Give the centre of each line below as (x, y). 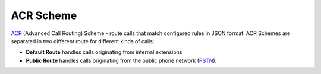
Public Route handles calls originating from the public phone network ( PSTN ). (121, 60)
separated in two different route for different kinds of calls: (83, 41)
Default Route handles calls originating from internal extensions (104, 52)
